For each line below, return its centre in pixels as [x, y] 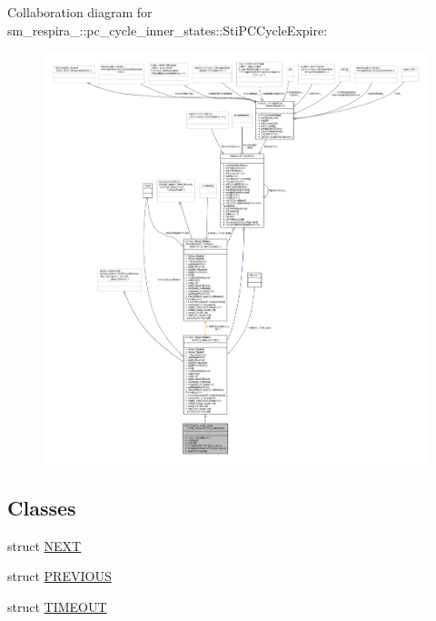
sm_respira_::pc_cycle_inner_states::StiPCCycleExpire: [168, 30]
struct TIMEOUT [57, 606]
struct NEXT [45, 545]
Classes [42, 507]
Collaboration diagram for [80, 12]
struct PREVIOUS [59, 576]
